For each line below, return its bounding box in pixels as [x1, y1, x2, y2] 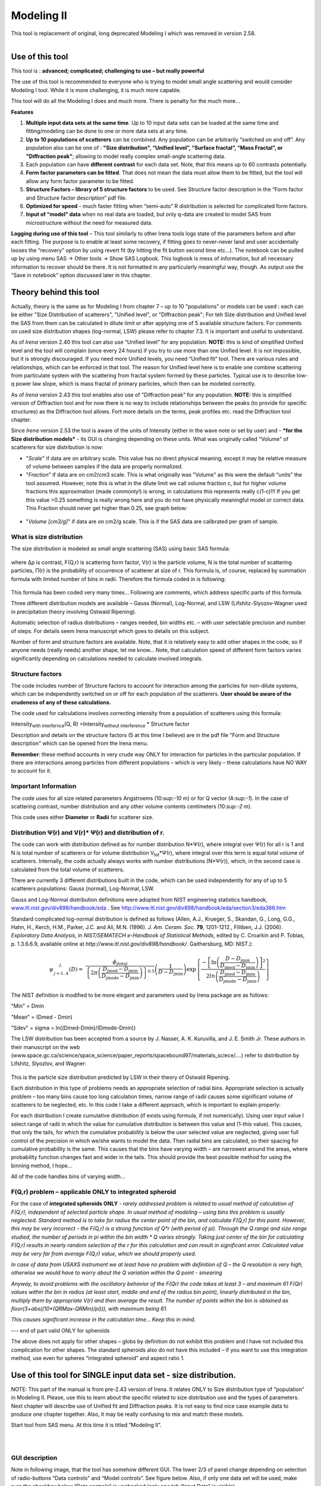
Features [11, 108, 34, 115]
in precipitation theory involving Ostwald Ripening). [11, 608, 137, 615]
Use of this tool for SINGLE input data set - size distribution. [11, 1370, 237, 1380]
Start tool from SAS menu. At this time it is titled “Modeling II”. [11, 1421, 162, 1429]
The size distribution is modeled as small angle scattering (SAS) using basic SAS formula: [11, 545, 230, 552]
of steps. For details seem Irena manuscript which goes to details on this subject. [11, 627, 210, 634]
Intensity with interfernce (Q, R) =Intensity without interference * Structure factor [11, 720, 190, 729]
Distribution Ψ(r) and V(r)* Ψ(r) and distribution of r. [11, 829, 165, 837]
